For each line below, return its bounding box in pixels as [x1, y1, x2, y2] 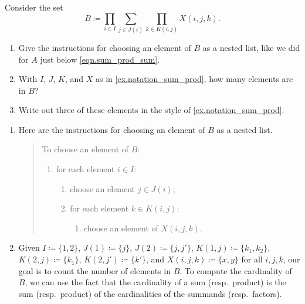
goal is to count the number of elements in [18, 264, 171, 276]
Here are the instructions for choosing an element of [18, 123, 205, 135]
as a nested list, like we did [202, 41, 300, 53]
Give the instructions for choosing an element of [18, 41, 191, 53]
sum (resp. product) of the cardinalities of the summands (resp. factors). [18, 287, 282, 299]
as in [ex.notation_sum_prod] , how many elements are [96, 73, 293, 85]
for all [241, 253, 263, 265]
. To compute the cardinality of [179, 264, 292, 276]
